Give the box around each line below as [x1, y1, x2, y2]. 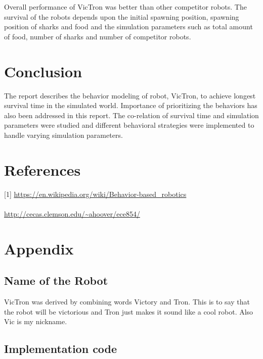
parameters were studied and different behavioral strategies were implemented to [4, 120, 254, 130]
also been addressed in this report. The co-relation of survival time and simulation [4, 110, 259, 120]
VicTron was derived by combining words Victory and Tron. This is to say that [4, 296, 250, 306]
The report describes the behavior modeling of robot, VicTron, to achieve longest [4, 90, 256, 100]
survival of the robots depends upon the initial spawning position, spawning [4, 11, 239, 22]
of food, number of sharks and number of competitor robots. [4, 31, 191, 41]
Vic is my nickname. [4, 316, 67, 327]
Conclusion [4, 61, 82, 81]
